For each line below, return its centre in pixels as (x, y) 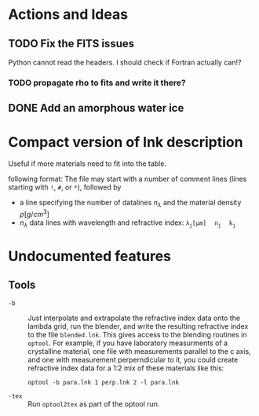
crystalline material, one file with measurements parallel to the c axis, (139, 351)
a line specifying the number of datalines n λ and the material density (130, 204)
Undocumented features (89, 256)
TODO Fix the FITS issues (71, 44)
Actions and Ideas (68, 15)
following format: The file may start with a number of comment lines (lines (128, 179)
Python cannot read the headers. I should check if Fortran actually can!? (125, 62)
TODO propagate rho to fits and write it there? (97, 83)
